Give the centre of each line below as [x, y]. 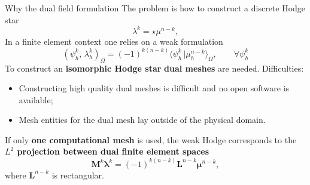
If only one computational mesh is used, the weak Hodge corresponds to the [151, 139]
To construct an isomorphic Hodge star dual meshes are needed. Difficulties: [154, 68]
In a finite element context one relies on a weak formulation [114, 41]
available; [36, 99]
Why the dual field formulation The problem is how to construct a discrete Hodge [155, 8]
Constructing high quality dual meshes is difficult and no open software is [154, 88]
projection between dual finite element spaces [113, 151]
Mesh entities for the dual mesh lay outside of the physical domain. [142, 120]
